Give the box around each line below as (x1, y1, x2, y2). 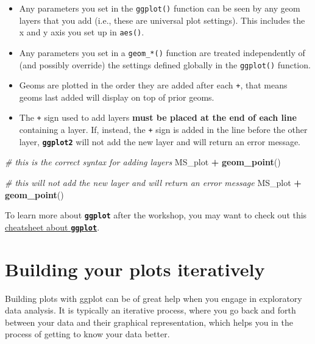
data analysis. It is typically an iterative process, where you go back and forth (5, 304, 296, 317)
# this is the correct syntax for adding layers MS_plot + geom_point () (5, 156, 281, 168)
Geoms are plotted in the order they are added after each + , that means (19, 79, 288, 91)
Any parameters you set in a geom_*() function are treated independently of (19, 46, 305, 59)
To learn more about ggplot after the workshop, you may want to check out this (5, 209, 307, 221)
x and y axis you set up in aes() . (19, 26, 144, 38)
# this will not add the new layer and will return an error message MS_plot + (5, 176, 302, 189)
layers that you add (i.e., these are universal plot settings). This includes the (19, 13, 305, 26)
